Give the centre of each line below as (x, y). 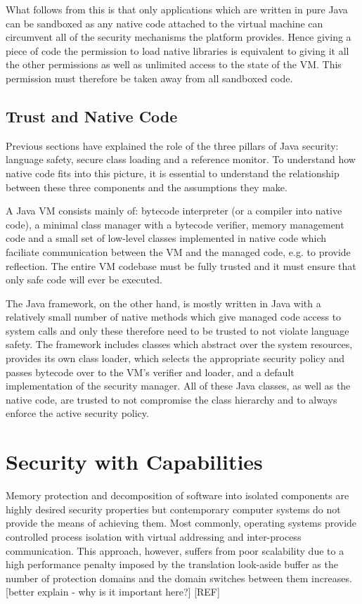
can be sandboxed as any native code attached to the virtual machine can (164, 23)
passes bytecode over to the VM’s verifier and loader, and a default (150, 372)
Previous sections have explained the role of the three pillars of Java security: (172, 145)
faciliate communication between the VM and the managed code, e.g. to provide (178, 251)
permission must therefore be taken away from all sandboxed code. (149, 78)
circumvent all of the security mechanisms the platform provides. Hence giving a (179, 37)
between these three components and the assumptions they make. (147, 187)
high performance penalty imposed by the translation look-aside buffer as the (172, 564)
